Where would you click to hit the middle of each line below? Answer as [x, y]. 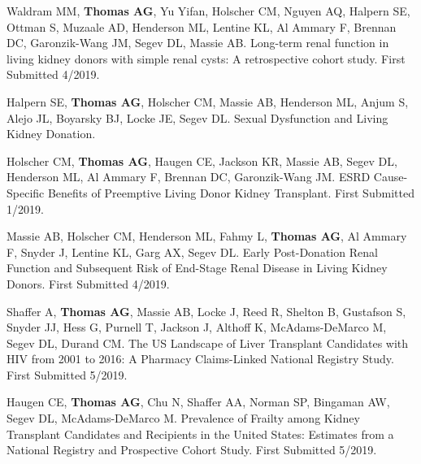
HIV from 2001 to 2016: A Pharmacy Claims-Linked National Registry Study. [200, 359]
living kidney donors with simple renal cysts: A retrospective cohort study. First [206, 58]
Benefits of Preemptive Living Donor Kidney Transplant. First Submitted [231, 192]
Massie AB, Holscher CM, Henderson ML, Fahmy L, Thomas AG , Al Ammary [207, 236]
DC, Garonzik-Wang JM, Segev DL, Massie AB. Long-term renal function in [198, 43]
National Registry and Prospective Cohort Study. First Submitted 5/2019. [192, 450]
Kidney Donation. [51, 134]
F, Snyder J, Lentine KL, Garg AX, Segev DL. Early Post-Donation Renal [192, 252]
